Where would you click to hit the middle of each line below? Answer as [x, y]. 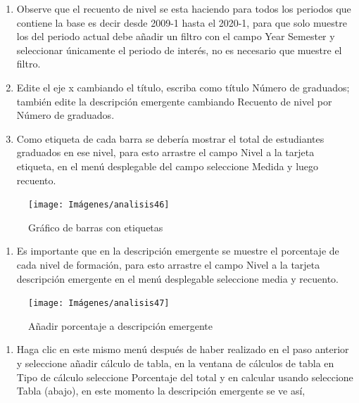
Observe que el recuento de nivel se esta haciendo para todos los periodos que [184, 8]
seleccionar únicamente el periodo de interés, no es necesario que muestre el [179, 50]
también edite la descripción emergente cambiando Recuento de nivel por [174, 101]
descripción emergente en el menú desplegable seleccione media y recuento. [178, 278]
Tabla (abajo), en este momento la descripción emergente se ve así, [161, 391]
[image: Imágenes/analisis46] [99, 205]
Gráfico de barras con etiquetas [96, 227]
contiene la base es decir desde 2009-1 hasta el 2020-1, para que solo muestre [182, 22]
